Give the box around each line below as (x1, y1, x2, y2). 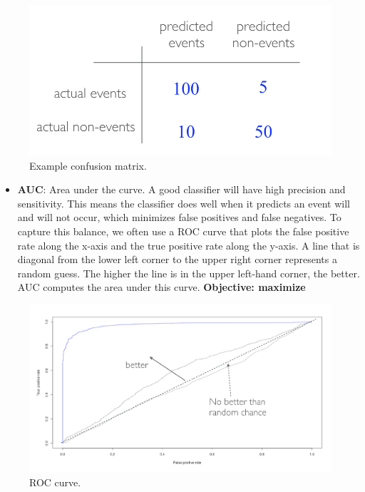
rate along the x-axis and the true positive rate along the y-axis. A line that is (17, 237, 360, 252)
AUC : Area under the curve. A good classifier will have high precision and (17, 182, 346, 197)
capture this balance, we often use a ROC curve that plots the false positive (17, 223, 349, 238)
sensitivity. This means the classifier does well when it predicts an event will (17, 195, 350, 210)
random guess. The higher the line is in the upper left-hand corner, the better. (17, 265, 360, 280)
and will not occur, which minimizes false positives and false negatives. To (17, 210, 341, 225)
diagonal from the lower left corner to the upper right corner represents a (17, 252, 337, 267)
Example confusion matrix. (29, 158, 147, 173)
